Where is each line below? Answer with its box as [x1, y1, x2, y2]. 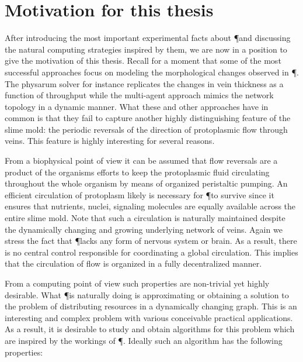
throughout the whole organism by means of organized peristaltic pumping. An [5, 177, 288, 189]
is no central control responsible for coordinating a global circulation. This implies [5, 246, 298, 258]
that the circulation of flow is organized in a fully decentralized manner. [5, 257, 262, 270]
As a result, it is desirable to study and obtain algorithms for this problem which [5, 323, 295, 335]
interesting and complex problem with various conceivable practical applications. [5, 311, 293, 323]
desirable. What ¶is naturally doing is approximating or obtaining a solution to [5, 288, 289, 301]
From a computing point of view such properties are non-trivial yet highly [5, 277, 270, 289]
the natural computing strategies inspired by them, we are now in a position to [5, 43, 287, 55]
